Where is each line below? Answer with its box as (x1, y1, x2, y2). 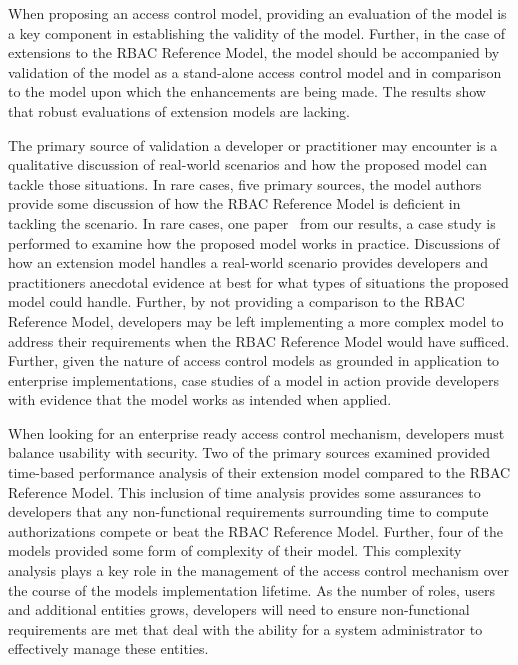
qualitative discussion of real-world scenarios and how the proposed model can (8, 154, 487, 175)
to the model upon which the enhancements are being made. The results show (8, 81, 486, 102)
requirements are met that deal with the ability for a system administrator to (8, 618, 483, 639)
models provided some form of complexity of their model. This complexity (8, 540, 462, 561)
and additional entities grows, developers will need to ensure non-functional (8, 599, 470, 620)
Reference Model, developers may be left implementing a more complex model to (8, 310, 504, 331)
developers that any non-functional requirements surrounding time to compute (8, 501, 489, 522)
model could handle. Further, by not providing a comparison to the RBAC (8, 291, 465, 312)
